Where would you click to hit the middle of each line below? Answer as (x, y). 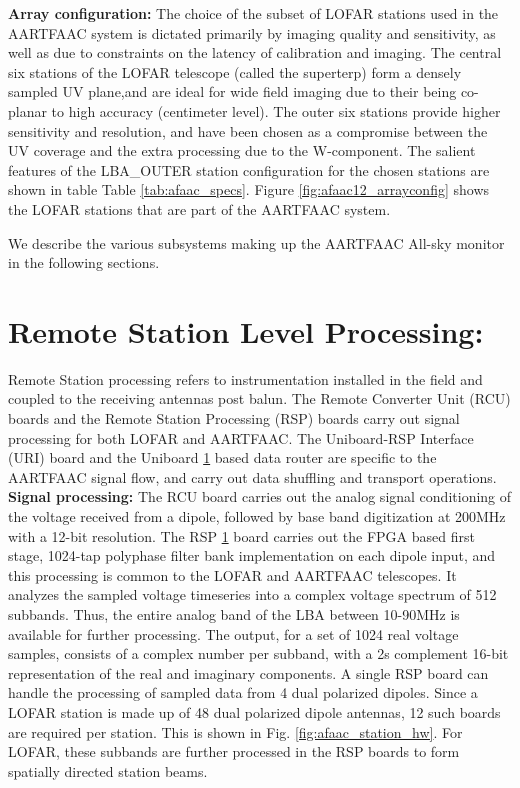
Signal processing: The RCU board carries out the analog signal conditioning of (260, 496)
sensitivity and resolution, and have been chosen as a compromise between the (248, 130)
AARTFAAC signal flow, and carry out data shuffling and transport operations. (252, 476)
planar (27, 110)
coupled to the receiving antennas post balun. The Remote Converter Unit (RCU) (259, 398)
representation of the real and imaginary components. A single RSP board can (248, 672)
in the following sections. (84, 262)
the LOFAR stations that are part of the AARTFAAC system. (199, 208)
